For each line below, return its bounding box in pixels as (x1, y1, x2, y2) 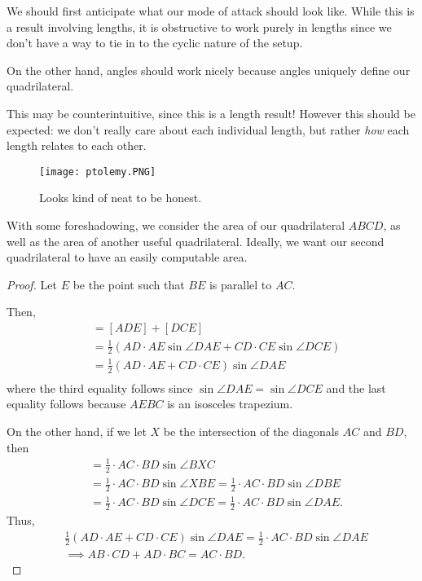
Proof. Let (7, 275, 57, 293)
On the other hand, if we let (7, 422, 147, 439)
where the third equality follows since (7, 379, 193, 396)
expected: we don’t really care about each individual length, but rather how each (7, 121, 410, 138)
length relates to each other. (7, 137, 147, 154)
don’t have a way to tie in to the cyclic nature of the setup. (7, 34, 303, 51)
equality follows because (7, 395, 126, 412)
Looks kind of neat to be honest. (39, 189, 202, 206)
